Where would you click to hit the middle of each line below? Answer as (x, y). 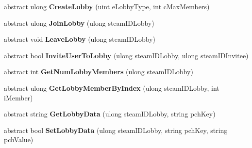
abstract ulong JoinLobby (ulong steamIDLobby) (79, 23)
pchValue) (19, 140)
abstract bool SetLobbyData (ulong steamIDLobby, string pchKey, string (116, 130)
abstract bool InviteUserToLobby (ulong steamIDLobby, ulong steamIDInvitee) (126, 55)
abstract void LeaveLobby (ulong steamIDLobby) (80, 39)
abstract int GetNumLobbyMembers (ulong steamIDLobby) (99, 72)
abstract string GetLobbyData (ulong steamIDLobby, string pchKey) (110, 114)
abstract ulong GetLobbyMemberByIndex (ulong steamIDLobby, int (112, 88)
